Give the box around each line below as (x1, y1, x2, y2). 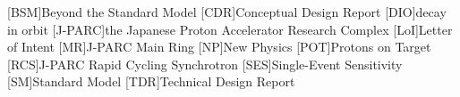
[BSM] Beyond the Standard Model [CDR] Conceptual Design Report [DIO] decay (7, 3, 447, 20)
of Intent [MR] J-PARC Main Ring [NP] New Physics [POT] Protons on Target (7, 37, 431, 56)
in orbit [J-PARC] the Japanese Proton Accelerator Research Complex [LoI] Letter (7, 20, 453, 38)
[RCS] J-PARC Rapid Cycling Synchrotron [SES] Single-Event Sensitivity (7, 54, 403, 73)
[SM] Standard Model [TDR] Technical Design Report (7, 72, 295, 91)
